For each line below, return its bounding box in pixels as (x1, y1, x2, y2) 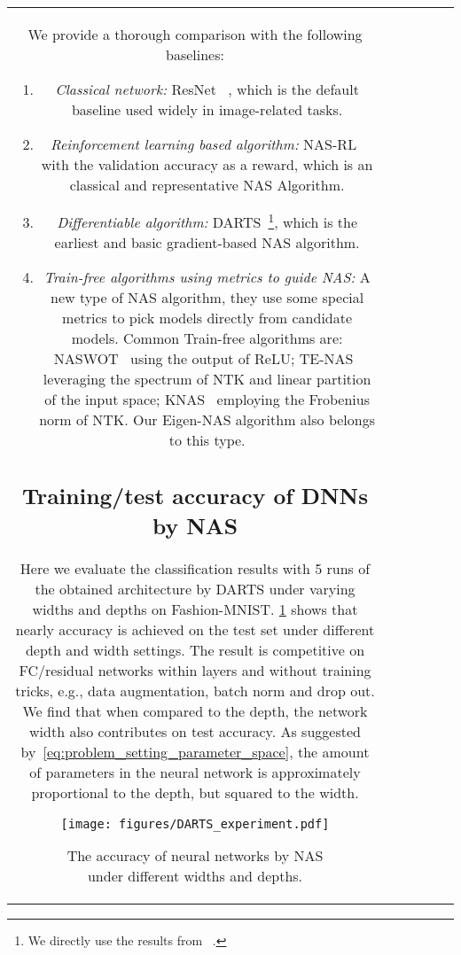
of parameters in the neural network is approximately (29, 761, 361, 782)
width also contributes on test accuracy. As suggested (29, 720, 361, 741)
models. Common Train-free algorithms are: (71, 328, 343, 349)
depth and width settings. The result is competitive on (25, 639, 365, 660)
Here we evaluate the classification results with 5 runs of (20, 557, 371, 578)
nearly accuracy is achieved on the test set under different (15, 618, 375, 640)
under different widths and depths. (87, 865, 303, 886)
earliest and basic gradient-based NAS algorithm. (54, 232, 360, 253)
